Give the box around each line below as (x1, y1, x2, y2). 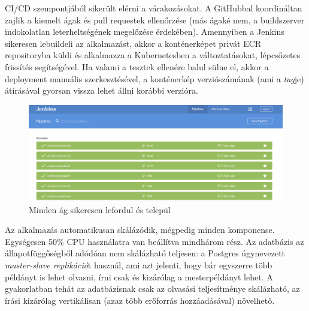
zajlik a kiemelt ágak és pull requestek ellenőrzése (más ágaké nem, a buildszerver (5, 13, 305, 26)
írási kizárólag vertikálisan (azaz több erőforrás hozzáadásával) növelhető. (5, 294, 275, 306)
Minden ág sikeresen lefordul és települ (29, 203, 171, 216)
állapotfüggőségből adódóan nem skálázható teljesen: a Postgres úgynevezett (5, 247, 286, 259)
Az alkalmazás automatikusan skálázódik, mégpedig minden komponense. (5, 223, 275, 236)
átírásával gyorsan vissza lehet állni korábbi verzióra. (5, 84, 198, 97)
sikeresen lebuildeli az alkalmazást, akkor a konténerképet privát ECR (5, 37, 262, 49)
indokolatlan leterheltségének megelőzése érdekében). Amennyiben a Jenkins (5, 25, 284, 38)
